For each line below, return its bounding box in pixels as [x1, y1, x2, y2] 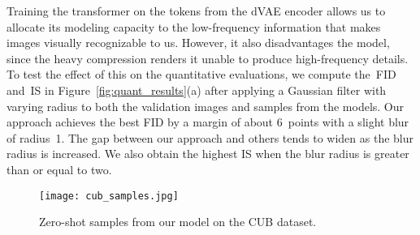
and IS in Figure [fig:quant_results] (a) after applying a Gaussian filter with [6, 81, 387, 98]
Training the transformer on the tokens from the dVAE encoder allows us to [6, 2, 386, 19]
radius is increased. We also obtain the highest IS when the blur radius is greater [6, 145, 409, 162]
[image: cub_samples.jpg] [39, 190, 179, 202]
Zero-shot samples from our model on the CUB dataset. [39, 213, 317, 230]
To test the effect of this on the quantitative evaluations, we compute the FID [6, 66, 396, 83]
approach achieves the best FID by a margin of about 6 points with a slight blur [6, 113, 409, 130]
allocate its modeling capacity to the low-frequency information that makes [6, 18, 381, 35]
